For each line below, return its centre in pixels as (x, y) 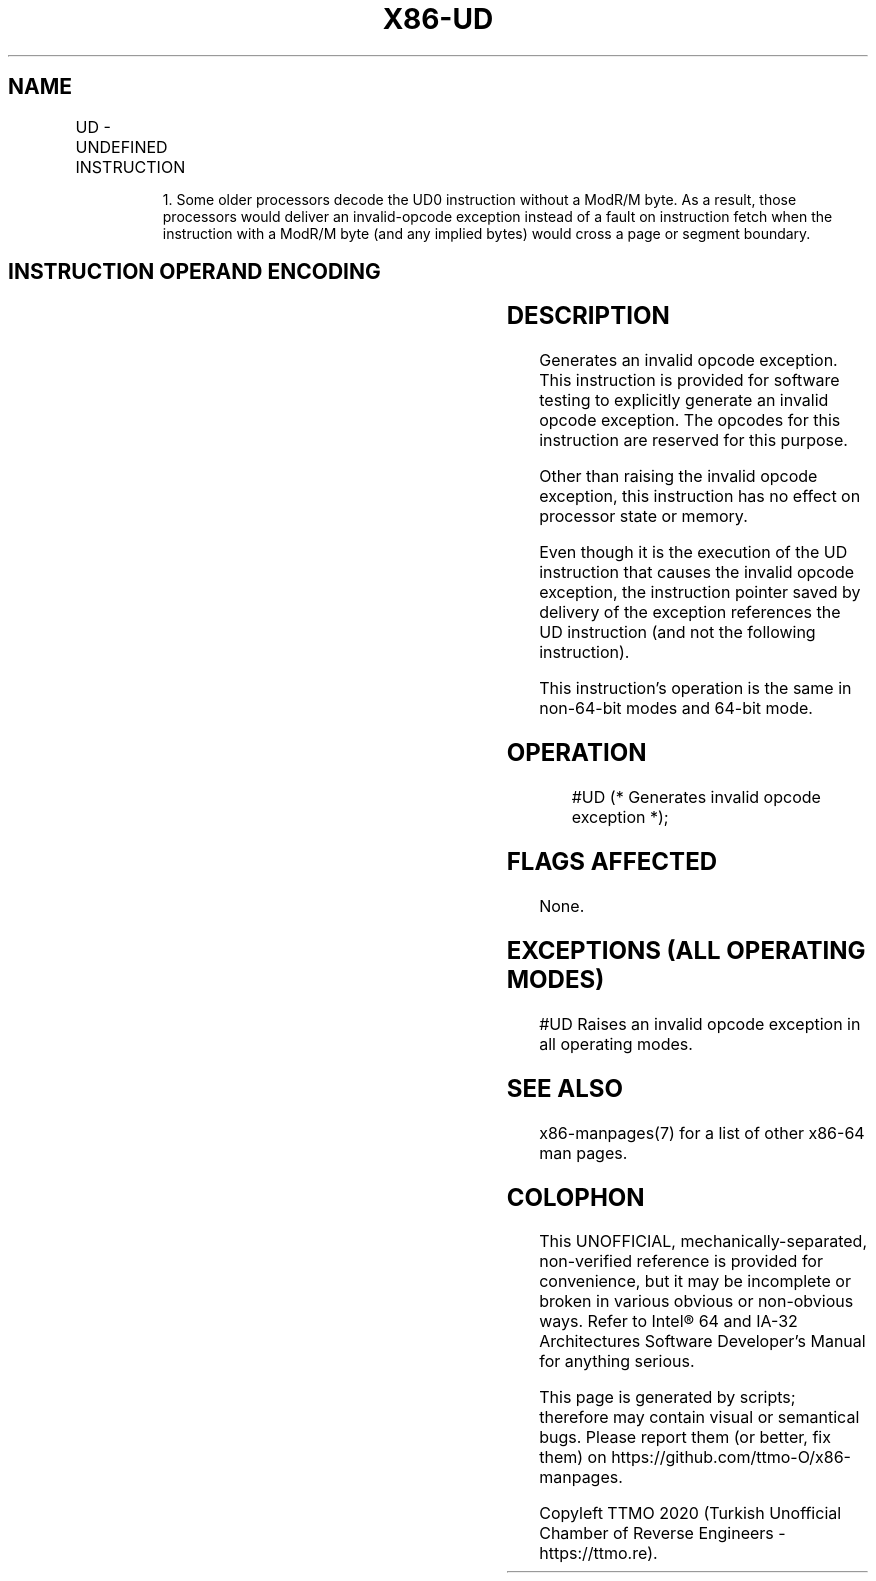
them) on (573, 1457)
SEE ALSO (564, 1088)
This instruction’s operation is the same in (695, 688)
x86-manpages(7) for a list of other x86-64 (702, 1132)
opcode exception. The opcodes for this (690, 420)
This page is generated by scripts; (667, 1397)
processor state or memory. (643, 516)
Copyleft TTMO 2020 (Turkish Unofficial (690, 1513)
